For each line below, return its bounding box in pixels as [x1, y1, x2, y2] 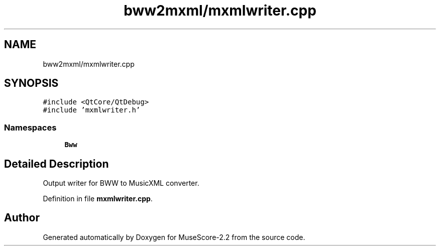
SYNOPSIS [4, 77, 59, 90]
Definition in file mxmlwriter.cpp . [43, 194, 153, 203]
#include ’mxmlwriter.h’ [43, 106, 141, 114]
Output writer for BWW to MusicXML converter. [43, 179, 199, 188]
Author [4, 211, 40, 224]
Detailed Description [4, 157, 109, 170]
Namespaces [4, 122, 57, 133]
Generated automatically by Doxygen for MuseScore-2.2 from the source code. [43, 232, 305, 241]
